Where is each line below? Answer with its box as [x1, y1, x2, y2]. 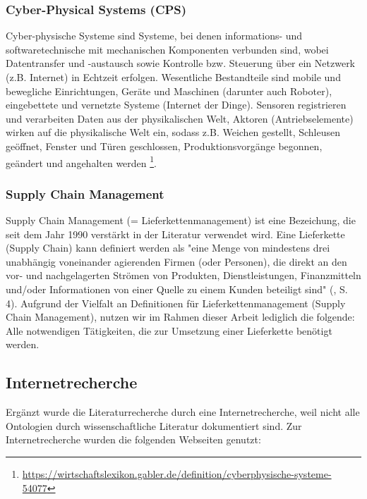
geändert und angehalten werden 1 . [6, 153, 157, 170]
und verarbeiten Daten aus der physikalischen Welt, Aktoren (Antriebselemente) [6, 111, 354, 125]
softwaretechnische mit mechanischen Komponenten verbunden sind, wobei [6, 42, 329, 56]
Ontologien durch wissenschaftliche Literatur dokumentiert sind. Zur [6, 418, 302, 433]
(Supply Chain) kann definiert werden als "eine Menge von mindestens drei [6, 240, 330, 255]
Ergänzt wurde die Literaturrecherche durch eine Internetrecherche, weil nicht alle [6, 405, 360, 419]
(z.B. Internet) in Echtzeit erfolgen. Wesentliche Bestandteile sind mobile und [6, 70, 341, 84]
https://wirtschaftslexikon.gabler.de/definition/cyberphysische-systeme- [22, 466, 332, 481]
